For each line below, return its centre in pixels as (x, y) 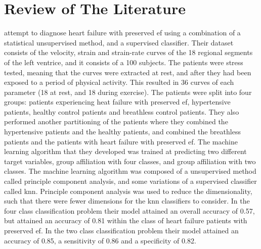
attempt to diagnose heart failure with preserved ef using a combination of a (122, 33)
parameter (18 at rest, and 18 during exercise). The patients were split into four (128, 92)
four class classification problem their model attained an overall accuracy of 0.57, (129, 210)
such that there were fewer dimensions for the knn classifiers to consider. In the (127, 201)
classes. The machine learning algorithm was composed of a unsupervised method (130, 171)
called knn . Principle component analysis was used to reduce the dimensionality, (128, 191)
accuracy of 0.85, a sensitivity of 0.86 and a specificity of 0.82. (100, 240)
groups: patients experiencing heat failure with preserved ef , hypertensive (117, 102)
